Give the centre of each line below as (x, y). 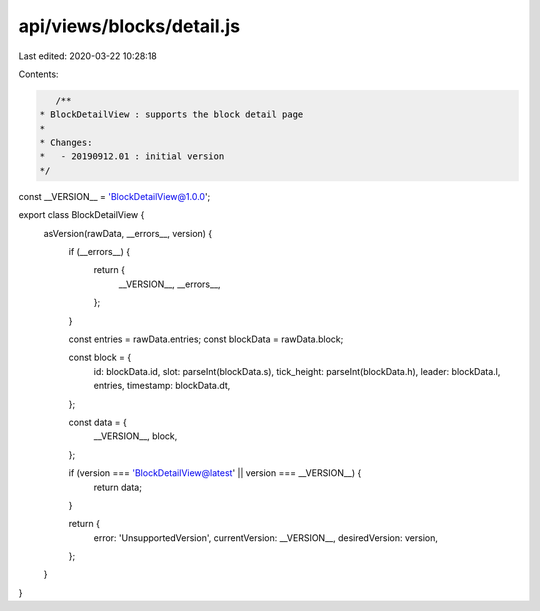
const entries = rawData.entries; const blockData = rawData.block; (206, 339)
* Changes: (66, 143)
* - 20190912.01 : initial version (132, 156)
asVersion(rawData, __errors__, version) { (128, 233)
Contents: (38, 74)
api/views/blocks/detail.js (129, 26)
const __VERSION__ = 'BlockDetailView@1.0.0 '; (114, 196)
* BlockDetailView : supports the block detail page (171, 114)
